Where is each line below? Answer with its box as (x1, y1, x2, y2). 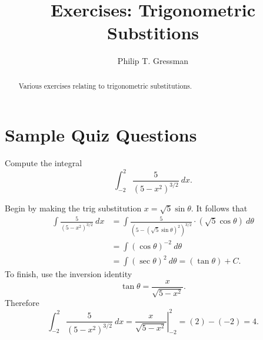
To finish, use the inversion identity (5, 268, 132, 280)
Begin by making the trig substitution (5, 202, 142, 214)
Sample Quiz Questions (5, 123, 197, 147)
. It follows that (191, 202, 248, 214)
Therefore (5, 297, 39, 309)
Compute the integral (5, 157, 82, 169)
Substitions (107, 21, 199, 45)
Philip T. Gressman (117, 55, 189, 67)
